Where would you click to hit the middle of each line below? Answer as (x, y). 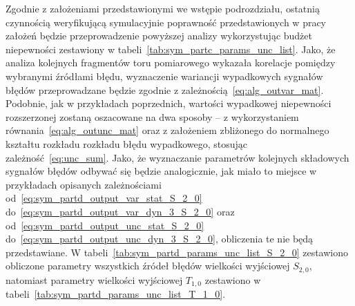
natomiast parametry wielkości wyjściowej (94, 279)
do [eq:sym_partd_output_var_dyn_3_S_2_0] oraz (120, 211)
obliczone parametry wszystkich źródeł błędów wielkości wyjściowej (148, 266)
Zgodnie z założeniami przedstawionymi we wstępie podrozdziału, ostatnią (163, 8)
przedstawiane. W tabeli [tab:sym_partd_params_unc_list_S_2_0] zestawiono (177, 252)
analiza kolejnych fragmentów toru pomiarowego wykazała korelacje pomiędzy (171, 63)
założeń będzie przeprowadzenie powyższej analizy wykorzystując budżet (159, 36)
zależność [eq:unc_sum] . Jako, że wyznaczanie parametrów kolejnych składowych (177, 157)
